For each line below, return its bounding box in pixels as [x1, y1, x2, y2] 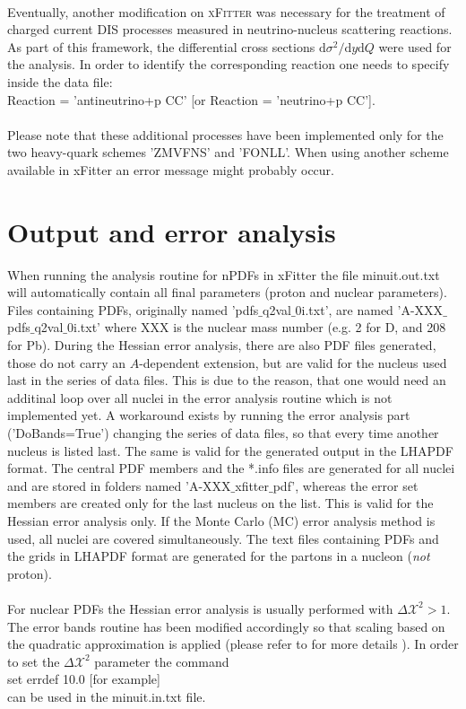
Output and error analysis [7, 213, 336, 249]
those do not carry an [7, 353, 125, 372]
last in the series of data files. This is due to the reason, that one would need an [7, 371, 446, 390]
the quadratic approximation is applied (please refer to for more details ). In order [7, 635, 459, 653]
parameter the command [94, 652, 229, 670]
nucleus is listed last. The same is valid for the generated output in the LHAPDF [7, 441, 453, 460]
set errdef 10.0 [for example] [7, 670, 160, 688]
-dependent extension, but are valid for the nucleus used [139, 353, 447, 372]
